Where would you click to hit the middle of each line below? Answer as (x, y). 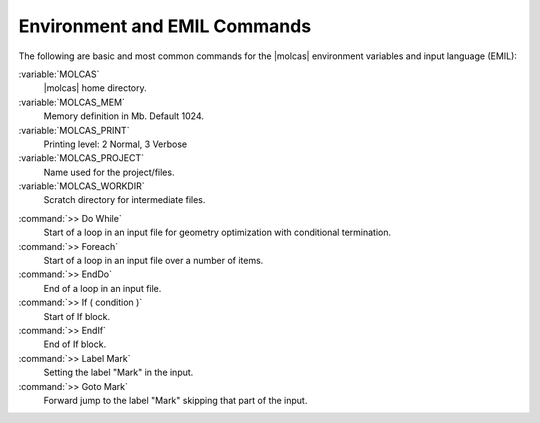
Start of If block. (76, 316)
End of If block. (75, 344)
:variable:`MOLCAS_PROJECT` (81, 158)
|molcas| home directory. (95, 88)
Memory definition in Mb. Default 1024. (124, 116)
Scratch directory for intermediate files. (124, 200)
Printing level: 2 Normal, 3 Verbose (115, 144)
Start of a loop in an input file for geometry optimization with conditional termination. (217, 232)
